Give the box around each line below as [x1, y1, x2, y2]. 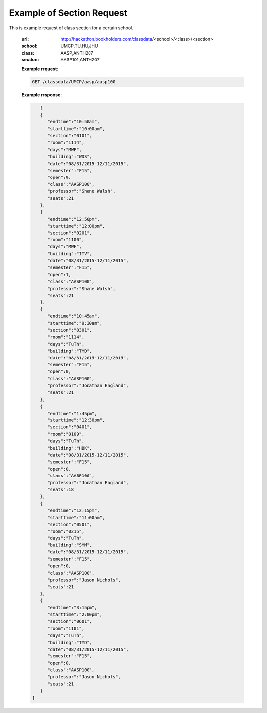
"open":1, [47, 272, 72, 277]
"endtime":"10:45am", [47, 313, 100, 319]
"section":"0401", [47, 424, 92, 430]
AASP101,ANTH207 [60, 57, 100, 63]
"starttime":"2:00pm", [47, 611, 103, 617]
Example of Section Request [9, 7, 128, 18]
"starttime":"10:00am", [47, 126, 105, 131]
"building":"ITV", [47, 251, 92, 256]
